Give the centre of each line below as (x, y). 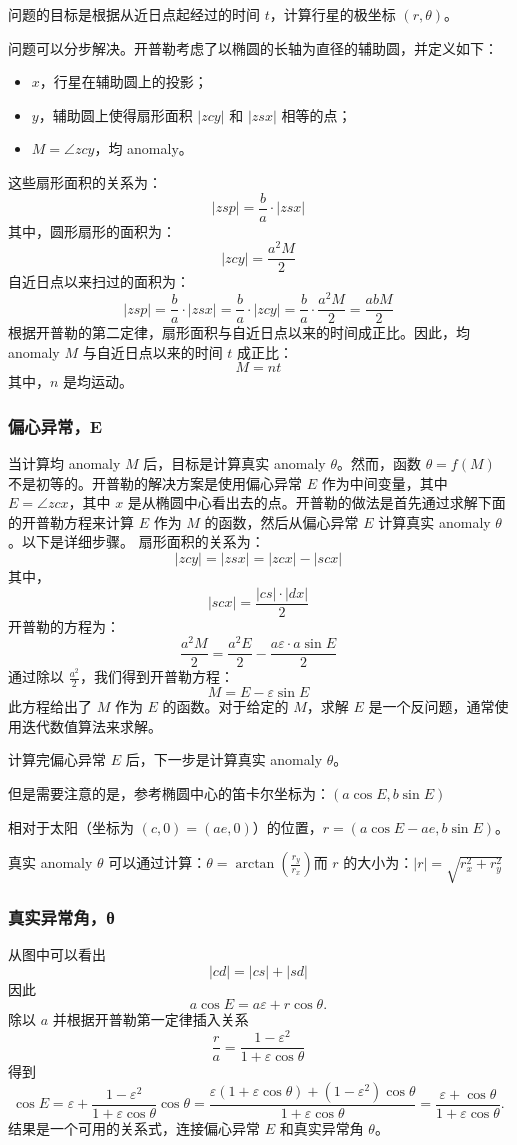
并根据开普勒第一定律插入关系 (150, 1019)
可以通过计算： (157, 862)
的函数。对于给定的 (225, 706)
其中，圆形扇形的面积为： (92, 230)
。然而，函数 (378, 463)
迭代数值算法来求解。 (91, 725)
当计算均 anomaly (64, 463)
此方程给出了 (50, 706)
